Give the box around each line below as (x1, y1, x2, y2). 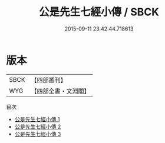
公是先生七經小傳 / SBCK (39, 5, 159, 19)
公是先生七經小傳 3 (14, 130, 61, 137)
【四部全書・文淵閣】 (31, 87, 90, 95)
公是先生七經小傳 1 (14, 115, 60, 122)
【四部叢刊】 (31, 76, 67, 84)
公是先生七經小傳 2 (14, 123, 61, 130)
